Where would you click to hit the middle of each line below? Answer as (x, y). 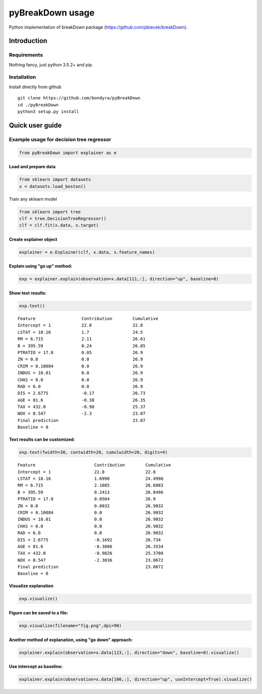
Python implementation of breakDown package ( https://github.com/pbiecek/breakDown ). (98, 27)
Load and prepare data (32, 167)
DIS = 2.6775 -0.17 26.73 (82, 393)
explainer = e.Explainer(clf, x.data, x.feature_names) (87, 252)
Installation (23, 77)
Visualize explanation (31, 586)
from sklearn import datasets (55, 180)
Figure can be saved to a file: (39, 613)
